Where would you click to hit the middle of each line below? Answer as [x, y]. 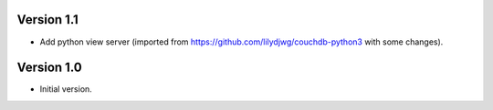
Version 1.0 [49, 68]
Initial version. [66, 89]
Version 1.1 [48, 20]
